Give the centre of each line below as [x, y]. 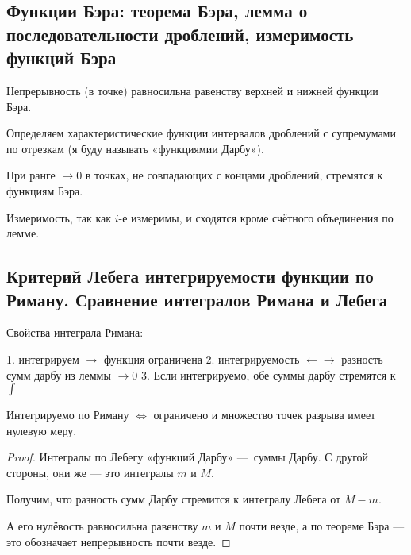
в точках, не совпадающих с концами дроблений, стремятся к [234, 175]
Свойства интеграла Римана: [75, 332]
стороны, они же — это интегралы [90, 472]
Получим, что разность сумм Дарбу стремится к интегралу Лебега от [174, 499]
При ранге [31, 175]
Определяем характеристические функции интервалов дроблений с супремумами [201, 133]
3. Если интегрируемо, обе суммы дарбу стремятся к [268, 374]
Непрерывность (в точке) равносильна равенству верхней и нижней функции [192, 90]
